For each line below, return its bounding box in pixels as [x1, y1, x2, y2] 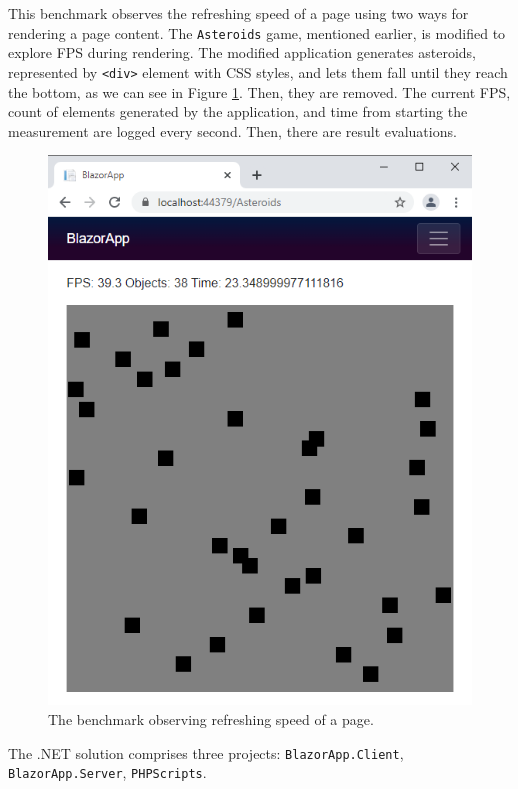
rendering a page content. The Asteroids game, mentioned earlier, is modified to [8, 22, 506, 43]
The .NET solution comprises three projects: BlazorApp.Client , [8, 742, 404, 763]
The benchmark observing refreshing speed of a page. [48, 708, 374, 729]
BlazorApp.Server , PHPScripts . [8, 762, 207, 783]
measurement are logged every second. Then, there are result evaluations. [8, 120, 457, 141]
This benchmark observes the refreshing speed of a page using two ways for [8, 3, 469, 23]
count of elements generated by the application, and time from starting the [8, 101, 468, 122]
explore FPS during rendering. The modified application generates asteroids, [8, 42, 476, 63]
